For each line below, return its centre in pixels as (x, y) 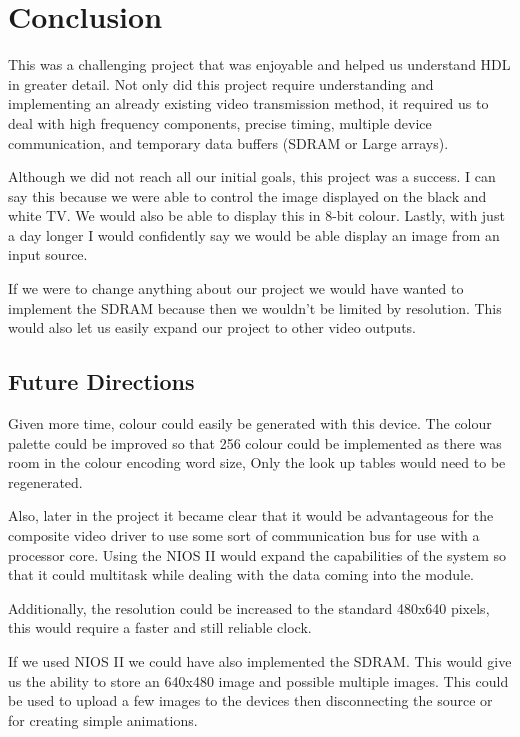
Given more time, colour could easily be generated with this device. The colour (250, 423)
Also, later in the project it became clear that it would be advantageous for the (251, 515)
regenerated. (45, 481)
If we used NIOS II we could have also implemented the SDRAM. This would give (260, 660)
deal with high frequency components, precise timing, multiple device (220, 122)
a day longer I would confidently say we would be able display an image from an (254, 234)
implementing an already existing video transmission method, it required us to (248, 103)
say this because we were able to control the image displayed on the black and (247, 195)
